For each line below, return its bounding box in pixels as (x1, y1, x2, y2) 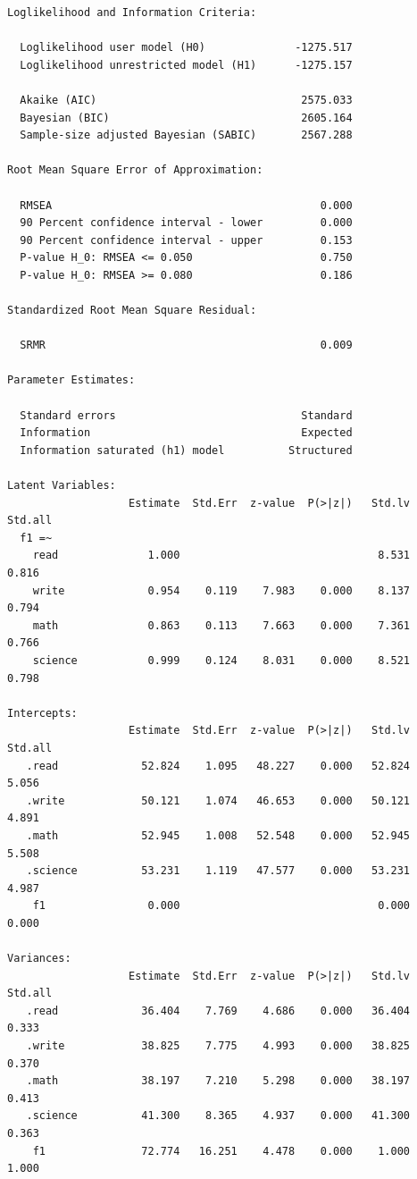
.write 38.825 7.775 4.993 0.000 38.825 (26, 1040, 411, 1053)
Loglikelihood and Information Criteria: (7, 6, 257, 19)
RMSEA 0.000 (20, 198, 353, 212)
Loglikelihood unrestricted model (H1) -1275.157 (20, 58, 353, 72)
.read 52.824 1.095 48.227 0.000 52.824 (26, 759, 411, 772)
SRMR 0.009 (20, 339, 353, 352)
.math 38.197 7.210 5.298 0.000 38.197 (26, 1074, 411, 1088)
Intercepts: (7, 706, 78, 720)
